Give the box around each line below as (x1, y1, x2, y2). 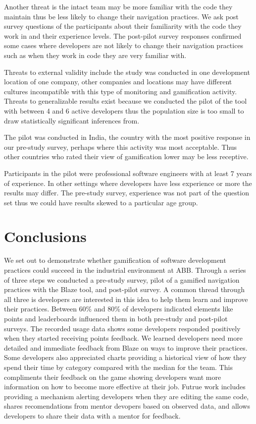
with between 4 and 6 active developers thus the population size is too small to (4, 105, 244, 116)
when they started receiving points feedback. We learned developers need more (4, 333, 243, 343)
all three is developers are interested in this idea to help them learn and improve (4, 294, 248, 304)
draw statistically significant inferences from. (4, 115, 140, 125)
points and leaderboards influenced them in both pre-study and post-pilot (4, 313, 228, 323)
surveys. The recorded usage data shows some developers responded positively (4, 323, 241, 333)
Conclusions (4, 226, 87, 246)
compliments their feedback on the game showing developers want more (4, 371, 221, 382)
